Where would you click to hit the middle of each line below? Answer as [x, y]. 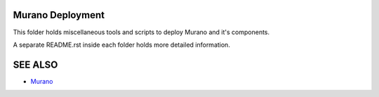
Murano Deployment [59, 15]
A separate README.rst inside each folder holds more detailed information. [122, 45]
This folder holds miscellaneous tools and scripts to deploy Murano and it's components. [141, 32]
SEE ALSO [35, 65]
